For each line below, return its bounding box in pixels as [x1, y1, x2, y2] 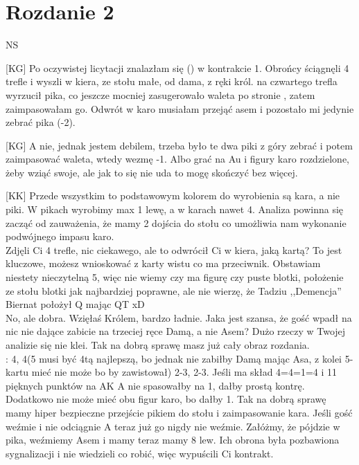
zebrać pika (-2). [6, 115, 76, 129]
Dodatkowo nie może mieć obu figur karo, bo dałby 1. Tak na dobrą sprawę [6, 392, 326, 406]
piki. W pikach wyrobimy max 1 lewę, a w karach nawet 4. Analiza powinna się [6, 202, 344, 217]
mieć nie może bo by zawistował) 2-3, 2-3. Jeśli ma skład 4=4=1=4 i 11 [31, 365, 338, 379]
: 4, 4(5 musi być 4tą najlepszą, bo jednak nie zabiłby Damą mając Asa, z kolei [6, 351, 342, 365]
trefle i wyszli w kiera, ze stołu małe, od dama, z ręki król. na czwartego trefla [6, 74, 338, 89]
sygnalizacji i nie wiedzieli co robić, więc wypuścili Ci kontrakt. [6, 446, 274, 460]
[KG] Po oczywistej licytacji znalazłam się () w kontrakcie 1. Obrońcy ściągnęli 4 [6, 60, 349, 75]
